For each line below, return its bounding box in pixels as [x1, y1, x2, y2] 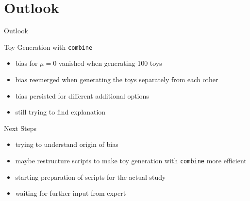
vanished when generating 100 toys [58, 58, 162, 68]
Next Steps [4, 123, 36, 133]
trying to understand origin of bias [15, 139, 118, 149]
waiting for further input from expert [15, 188, 126, 198]
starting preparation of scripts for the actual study [15, 172, 166, 182]
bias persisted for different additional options [15, 90, 149, 100]
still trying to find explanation [15, 107, 106, 117]
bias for [15, 58, 38, 68]
